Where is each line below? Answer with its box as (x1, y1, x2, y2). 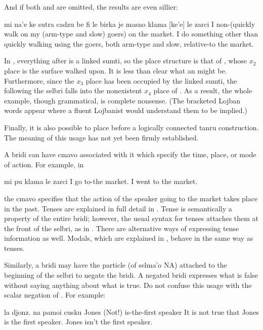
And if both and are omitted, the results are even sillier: (4, 2, 178, 12)
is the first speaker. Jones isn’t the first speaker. (4, 316, 153, 327)
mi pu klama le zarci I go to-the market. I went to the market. (4, 176, 198, 187)
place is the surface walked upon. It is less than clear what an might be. (4, 65, 227, 76)
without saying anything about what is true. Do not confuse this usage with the (4, 279, 252, 290)
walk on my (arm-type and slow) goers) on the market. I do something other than (4, 28, 258, 39)
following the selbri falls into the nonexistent (4, 85, 142, 96)
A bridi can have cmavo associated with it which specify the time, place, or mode (4, 149, 256, 160)
